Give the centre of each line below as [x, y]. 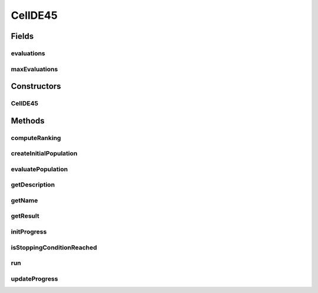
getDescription [33, 185]
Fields [22, 36]
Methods [28, 121]
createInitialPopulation [44, 154]
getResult [25, 216]
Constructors [36, 86]
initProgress [29, 232]
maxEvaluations [34, 69]
